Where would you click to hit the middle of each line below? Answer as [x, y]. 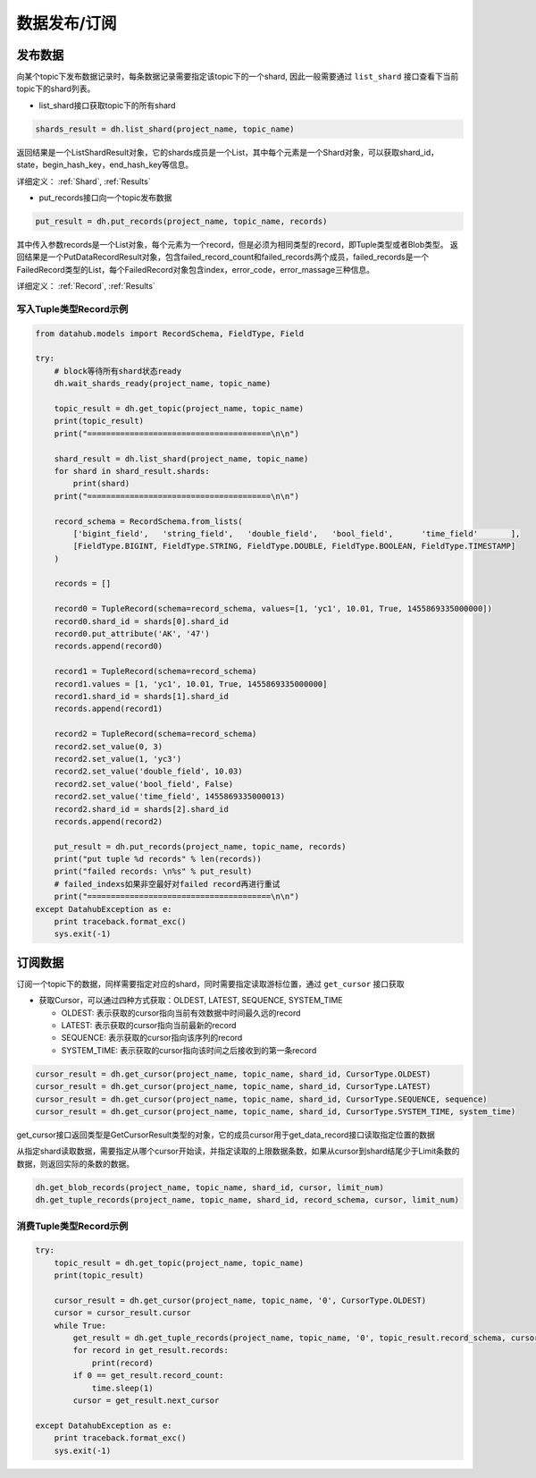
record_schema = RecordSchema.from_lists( [148, 521]
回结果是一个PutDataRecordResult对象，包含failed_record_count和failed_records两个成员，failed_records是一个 [222, 257]
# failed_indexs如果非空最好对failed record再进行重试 [167, 884]
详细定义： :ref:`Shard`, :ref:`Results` [84, 181]
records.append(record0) [109, 646]
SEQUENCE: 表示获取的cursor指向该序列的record [152, 1038]
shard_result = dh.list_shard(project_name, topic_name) [181, 459]
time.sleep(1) [122, 1388]
